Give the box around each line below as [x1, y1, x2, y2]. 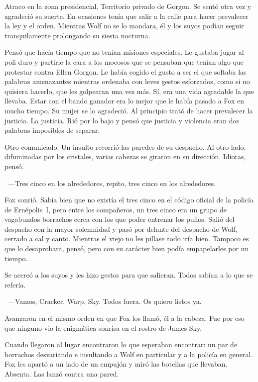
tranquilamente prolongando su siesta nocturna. [4, 30, 150, 40]
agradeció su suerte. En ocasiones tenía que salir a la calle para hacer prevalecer [4, 10, 249, 21]
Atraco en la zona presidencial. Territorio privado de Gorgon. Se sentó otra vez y [4, 1, 252, 11]
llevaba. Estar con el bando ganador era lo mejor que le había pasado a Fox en [4, 95, 244, 106]
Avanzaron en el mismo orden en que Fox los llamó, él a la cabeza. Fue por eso [4, 313, 245, 323]
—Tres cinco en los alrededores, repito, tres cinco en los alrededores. [7, 178, 216, 188]
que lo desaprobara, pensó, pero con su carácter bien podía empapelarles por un [4, 243, 249, 254]
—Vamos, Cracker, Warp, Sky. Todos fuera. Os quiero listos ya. [7, 296, 202, 306]
